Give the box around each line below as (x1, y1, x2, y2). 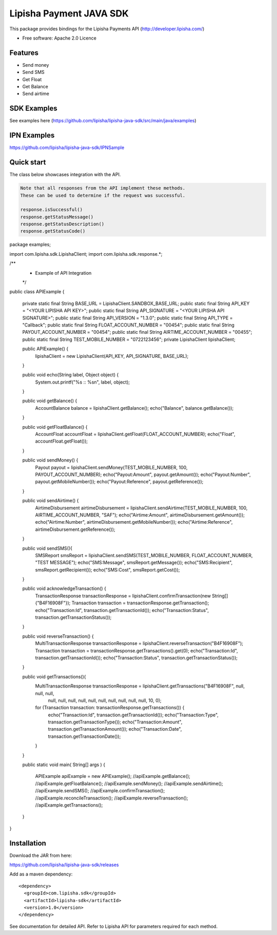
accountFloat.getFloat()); (35, 438, 88, 444)
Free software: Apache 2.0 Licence (22, 35, 97, 41)
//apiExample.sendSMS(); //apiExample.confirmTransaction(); (35, 788, 165, 794)
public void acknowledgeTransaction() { (22, 585, 106, 591)
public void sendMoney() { (22, 457, 78, 463)
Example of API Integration (35, 270, 92, 276)
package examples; (9, 241, 51, 247)
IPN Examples (9, 131, 55, 140)
